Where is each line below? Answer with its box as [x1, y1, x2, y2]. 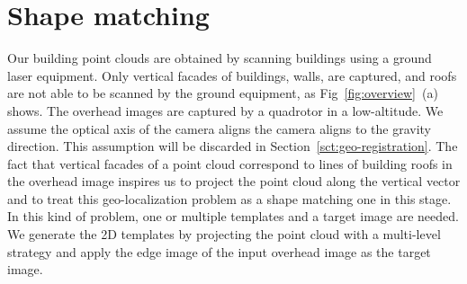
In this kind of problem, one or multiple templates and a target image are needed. [7, 207, 459, 226]
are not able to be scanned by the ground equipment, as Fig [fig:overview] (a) [7, 84, 438, 102]
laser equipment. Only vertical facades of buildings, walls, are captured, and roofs [7, 66, 457, 84]
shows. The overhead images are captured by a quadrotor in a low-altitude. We [7, 101, 444, 120]
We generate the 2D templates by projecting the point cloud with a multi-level [7, 225, 441, 244]
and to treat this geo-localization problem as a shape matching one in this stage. [7, 189, 452, 208]
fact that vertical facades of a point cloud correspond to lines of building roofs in [7, 154, 453, 173]
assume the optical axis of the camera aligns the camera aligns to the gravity [7, 119, 432, 138]
